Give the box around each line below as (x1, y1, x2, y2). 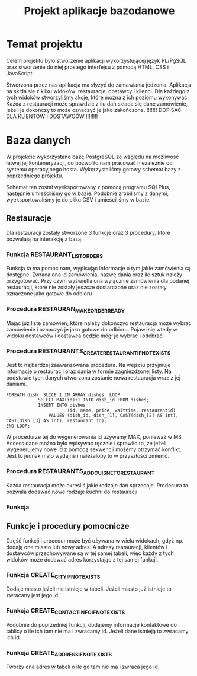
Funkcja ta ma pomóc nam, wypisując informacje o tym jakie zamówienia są (6, 265, 191, 272)
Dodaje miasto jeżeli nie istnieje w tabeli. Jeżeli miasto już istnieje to (6, 585, 172, 592)
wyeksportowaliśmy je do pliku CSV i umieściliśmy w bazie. (6, 196, 151, 203)
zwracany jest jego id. (6, 592, 60, 599)
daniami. (6, 381, 27, 388)
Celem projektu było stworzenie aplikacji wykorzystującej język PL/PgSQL (6, 57, 186, 64)
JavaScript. (6, 69, 34, 76)
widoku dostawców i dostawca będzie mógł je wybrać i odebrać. (6, 332, 164, 339)
